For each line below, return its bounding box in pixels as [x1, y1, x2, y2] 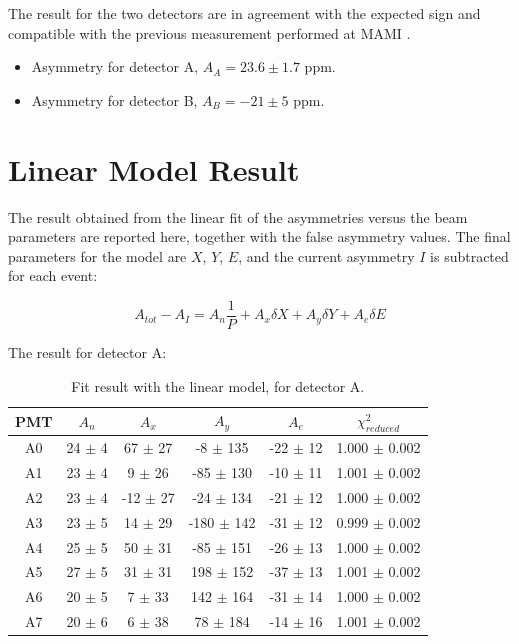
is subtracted [430, 245, 509, 266]
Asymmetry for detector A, [31, 56, 199, 77]
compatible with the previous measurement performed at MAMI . [8, 22, 411, 43]
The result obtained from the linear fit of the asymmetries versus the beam [8, 206, 468, 227]
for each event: [8, 265, 98, 286]
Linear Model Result [8, 148, 300, 189]
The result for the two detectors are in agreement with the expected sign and [8, 3, 481, 23]
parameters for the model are [8, 245, 187, 266]
